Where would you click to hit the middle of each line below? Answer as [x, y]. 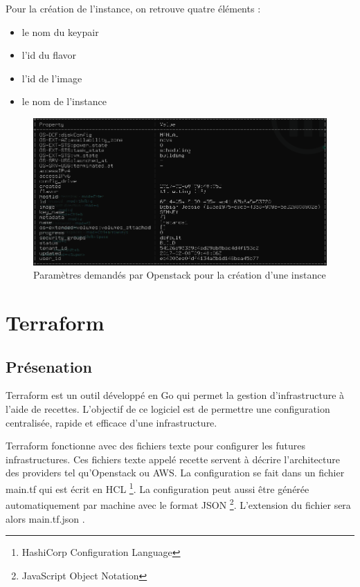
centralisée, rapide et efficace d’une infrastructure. [111, 422]
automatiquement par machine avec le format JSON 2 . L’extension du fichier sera [178, 504]
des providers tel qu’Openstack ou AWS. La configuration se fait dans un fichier [175, 473]
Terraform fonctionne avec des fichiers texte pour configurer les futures [156, 446]
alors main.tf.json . [45, 518]
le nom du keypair [60, 31]
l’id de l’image [52, 78]
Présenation [49, 366]
